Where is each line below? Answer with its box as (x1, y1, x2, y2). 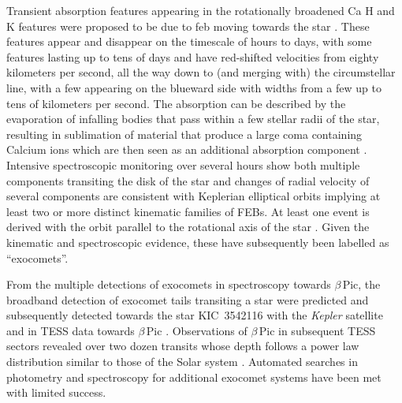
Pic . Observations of (146, 322, 248, 338)
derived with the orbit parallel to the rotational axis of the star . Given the (6, 218, 370, 235)
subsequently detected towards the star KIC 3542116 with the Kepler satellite (6, 307, 383, 323)
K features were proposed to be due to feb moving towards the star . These (6, 17, 370, 34)
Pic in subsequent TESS (259, 322, 376, 338)
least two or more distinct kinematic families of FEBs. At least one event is (6, 203, 370, 219)
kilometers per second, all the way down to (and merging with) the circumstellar (6, 64, 396, 80)
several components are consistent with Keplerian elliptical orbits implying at (6, 188, 381, 204)
